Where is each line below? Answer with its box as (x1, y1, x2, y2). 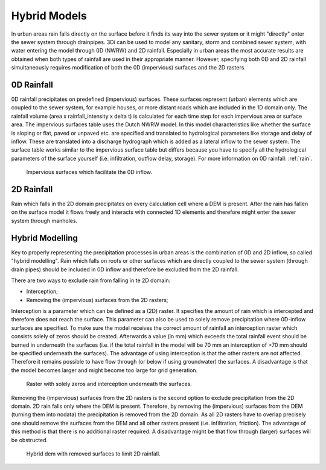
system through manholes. (11, 217, 78, 224)
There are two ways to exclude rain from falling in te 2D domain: (11, 277, 171, 284)
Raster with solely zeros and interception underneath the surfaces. (26, 381, 193, 388)
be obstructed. (11, 436, 48, 443)
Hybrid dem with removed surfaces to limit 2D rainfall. (26, 450, 161, 457)
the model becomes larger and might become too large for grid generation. (11, 366, 198, 374)
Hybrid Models (11, 9, 88, 22)
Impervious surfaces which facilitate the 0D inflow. (26, 169, 153, 176)
